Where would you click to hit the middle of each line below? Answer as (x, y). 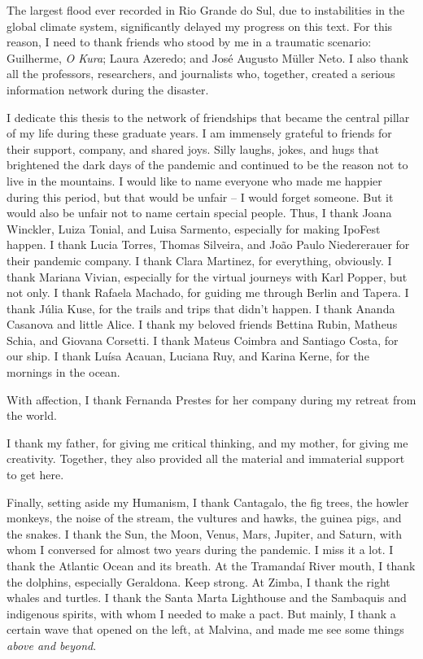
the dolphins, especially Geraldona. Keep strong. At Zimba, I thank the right (198, 581)
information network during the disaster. (108, 89)
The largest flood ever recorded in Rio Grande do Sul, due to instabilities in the (206, 10)
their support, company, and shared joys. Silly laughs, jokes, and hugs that (193, 148)
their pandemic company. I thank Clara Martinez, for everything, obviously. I (199, 260)
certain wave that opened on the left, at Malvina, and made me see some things (205, 629)
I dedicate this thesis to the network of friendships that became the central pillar (208, 117)
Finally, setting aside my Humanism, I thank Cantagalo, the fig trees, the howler (208, 502)
